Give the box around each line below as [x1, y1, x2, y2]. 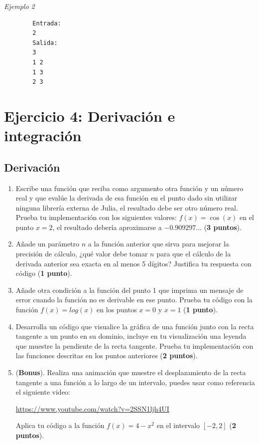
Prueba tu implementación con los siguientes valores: [15, 212, 177, 222]
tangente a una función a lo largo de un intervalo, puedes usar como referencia [15, 377, 255, 387]
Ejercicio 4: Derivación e [4, 105, 175, 126]
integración [4, 125, 82, 146]
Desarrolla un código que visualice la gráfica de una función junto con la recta [15, 321, 254, 331]
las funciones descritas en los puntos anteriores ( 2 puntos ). [15, 350, 198, 361]
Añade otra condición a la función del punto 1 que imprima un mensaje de [15, 284, 244, 295]
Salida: [32, 39, 58, 46]
